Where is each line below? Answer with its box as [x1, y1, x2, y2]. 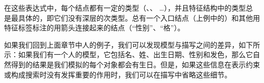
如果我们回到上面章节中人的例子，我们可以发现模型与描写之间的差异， [4, 39, 239, 50]
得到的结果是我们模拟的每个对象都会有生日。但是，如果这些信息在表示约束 [11, 59, 260, 69]
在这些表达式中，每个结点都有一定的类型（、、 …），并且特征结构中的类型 [4, 3, 246, 13]
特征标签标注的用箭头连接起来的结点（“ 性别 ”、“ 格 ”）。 [4, 22, 185, 33]
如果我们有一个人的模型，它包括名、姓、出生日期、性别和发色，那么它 [18, 49, 253, 60]
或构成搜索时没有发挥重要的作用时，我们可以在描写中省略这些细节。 [4, 69, 232, 79]
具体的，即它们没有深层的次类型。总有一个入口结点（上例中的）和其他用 [18, 12, 260, 23]
